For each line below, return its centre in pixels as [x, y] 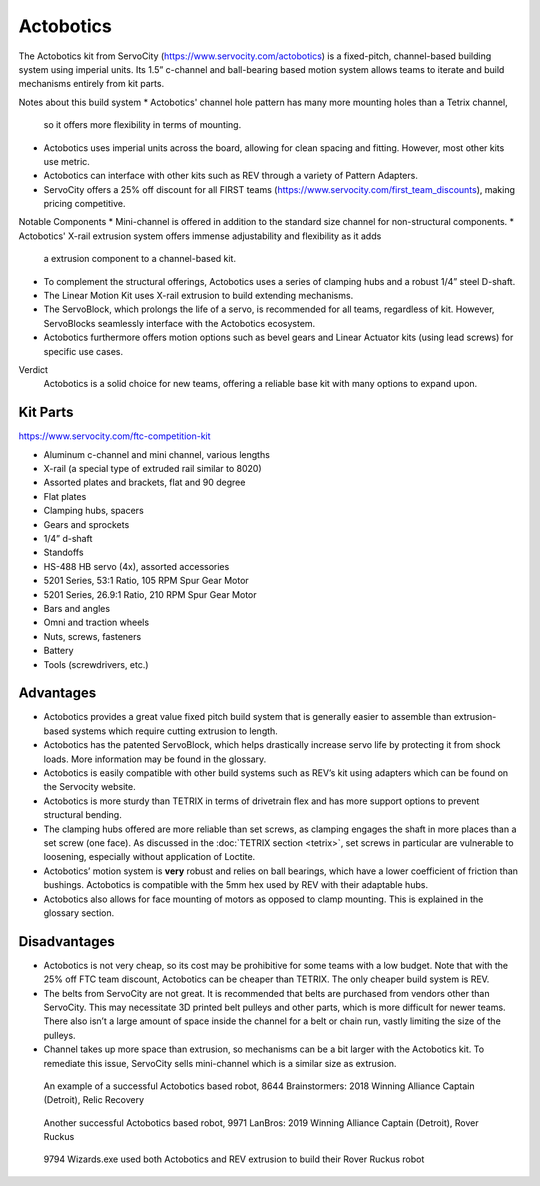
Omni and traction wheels [96, 622]
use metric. [66, 161]
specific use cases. [83, 351]
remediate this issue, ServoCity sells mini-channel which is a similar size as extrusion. [220, 1063]
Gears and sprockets [86, 524]
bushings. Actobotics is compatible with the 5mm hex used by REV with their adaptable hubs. [236, 885]
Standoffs [63, 552]
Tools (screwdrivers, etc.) [96, 664]
